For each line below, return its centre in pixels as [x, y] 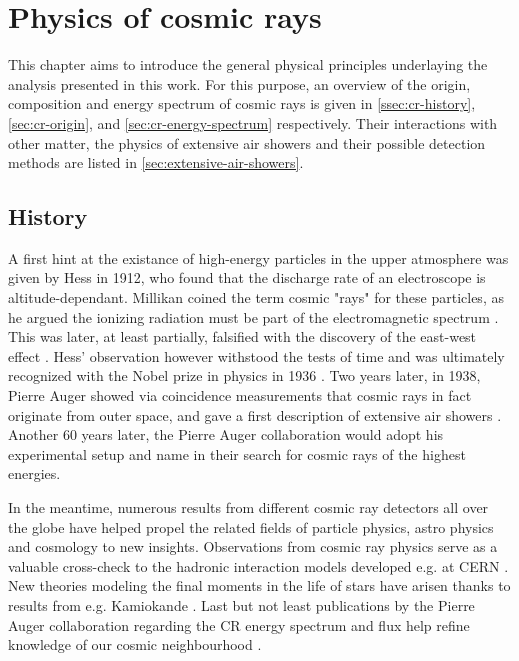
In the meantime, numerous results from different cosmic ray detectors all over [248, 507]
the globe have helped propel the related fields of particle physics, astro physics [251, 526]
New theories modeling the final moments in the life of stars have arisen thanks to [259, 585]
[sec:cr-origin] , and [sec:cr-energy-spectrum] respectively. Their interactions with [253, 122]
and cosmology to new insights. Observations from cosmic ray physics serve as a [253, 546]
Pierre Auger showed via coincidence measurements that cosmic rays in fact [240, 395]
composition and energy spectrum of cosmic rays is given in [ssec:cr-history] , [242, 103]
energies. [34, 473]
